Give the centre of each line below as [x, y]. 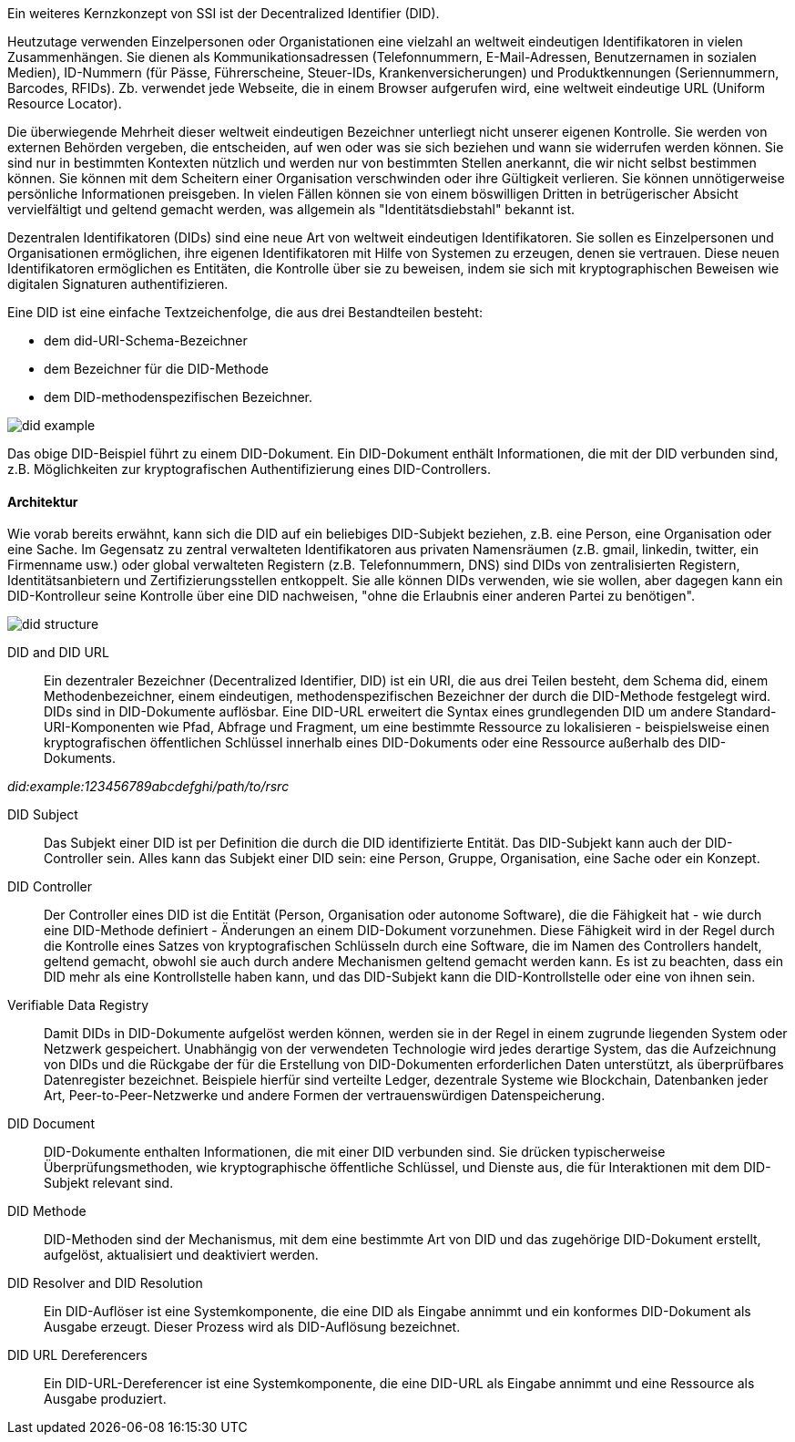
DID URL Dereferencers [77, 1355]
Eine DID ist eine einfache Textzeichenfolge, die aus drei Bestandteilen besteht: [245, 312]
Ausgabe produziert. [105, 1399]
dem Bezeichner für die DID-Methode [156, 369]
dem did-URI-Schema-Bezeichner [146, 340]
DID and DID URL [58, 653]
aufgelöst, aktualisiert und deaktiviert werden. [181, 1255]
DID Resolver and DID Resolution [105, 1283]
